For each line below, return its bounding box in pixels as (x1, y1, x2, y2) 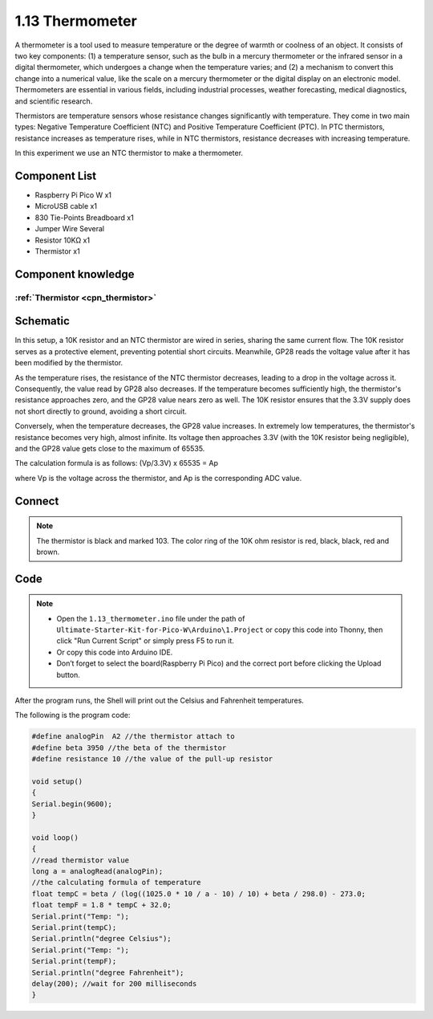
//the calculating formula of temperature (31, 878, 201, 887)
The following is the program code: (14, 711, 131, 720)
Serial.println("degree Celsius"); (31, 934, 172, 944)
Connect (14, 494, 59, 507)
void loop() (31, 833, 79, 842)
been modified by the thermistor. (14, 358, 123, 368)
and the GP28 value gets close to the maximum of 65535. (14, 443, 205, 453)
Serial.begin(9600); (31, 799, 112, 809)
